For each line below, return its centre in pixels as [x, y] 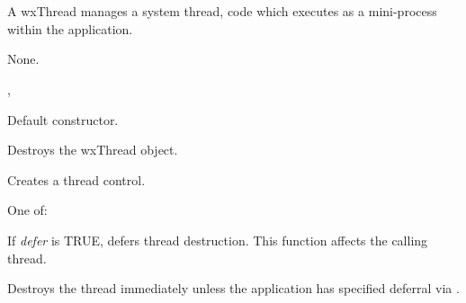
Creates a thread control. [76, 179]
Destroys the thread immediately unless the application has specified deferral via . [233, 288]
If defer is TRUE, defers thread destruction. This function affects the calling [218, 240]
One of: [27, 210]
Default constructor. [63, 119]
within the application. [70, 28]
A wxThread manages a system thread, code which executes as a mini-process [222, 11]
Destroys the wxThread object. [93, 150]
